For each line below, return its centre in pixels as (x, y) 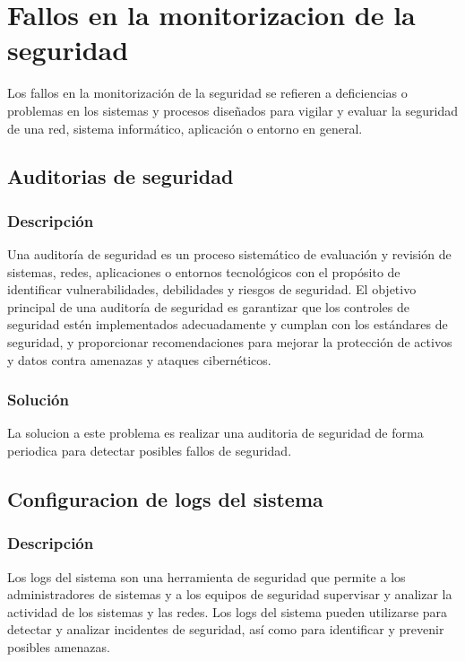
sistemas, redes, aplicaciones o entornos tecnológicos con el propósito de (204, 271)
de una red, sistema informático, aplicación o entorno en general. (185, 128)
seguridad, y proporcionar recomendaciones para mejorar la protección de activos (230, 342)
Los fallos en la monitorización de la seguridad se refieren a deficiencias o (207, 93)
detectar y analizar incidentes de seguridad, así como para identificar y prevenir (226, 629)
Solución (38, 400)
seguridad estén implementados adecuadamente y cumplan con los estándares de (228, 324)
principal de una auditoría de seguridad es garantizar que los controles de (208, 306)
